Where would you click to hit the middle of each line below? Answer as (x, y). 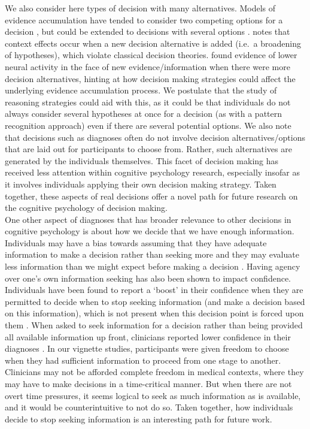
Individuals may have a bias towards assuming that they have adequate (136, 242)
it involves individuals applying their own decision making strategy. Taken (141, 184)
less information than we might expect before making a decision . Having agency (153, 266)
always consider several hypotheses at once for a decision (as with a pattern (144, 114)
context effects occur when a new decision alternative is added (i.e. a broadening (153, 43)
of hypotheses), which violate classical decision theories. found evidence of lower (151, 55)
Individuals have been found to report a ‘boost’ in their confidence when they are (154, 290)
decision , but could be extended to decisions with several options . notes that (148, 31)
